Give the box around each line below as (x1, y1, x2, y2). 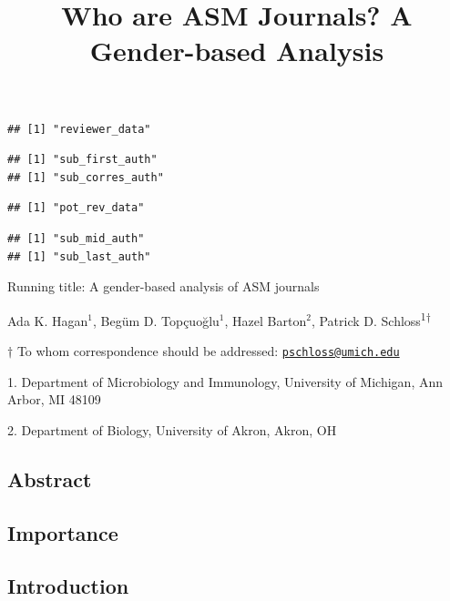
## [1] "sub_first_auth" (7, 153, 158, 167)
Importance (7, 518, 118, 546)
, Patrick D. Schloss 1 (311, 308, 426, 330)
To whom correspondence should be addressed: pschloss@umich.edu (16, 341, 400, 360)
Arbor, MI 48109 (7, 390, 101, 409)
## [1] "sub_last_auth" (7, 250, 151, 263)
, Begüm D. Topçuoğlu (92, 311, 220, 330)
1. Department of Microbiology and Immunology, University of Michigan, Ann (7, 372, 444, 391)
